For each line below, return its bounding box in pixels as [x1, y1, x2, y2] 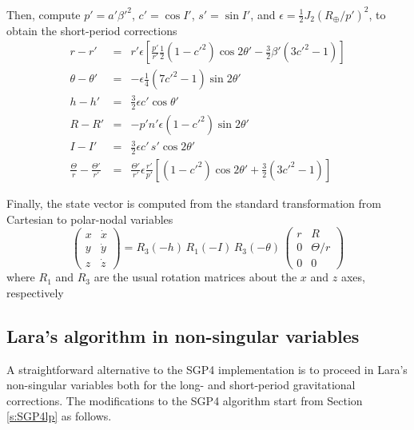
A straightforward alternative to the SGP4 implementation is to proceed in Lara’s [6, 360, 408, 377]
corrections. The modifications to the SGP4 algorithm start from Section [6, 392, 363, 408]
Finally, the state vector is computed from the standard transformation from [6, 194, 381, 211]
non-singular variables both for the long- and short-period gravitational [6, 376, 356, 393]
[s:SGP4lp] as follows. [6, 408, 112, 424]
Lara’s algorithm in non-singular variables [6, 323, 360, 348]
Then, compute [6, 6, 81, 22]
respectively [6, 284, 64, 301]
